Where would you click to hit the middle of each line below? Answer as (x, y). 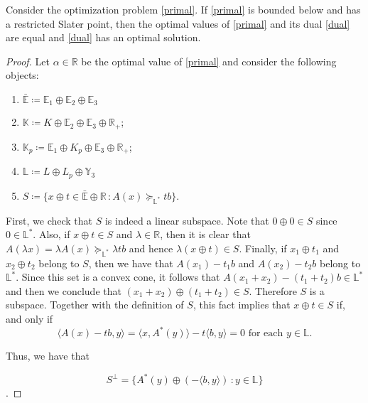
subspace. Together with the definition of (95, 305)
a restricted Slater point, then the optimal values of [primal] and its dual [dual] (178, 23)
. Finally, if (263, 248)
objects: (22, 75)
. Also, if (52, 234)
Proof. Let (28, 61)
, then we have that (131, 263)
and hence (151, 248)
